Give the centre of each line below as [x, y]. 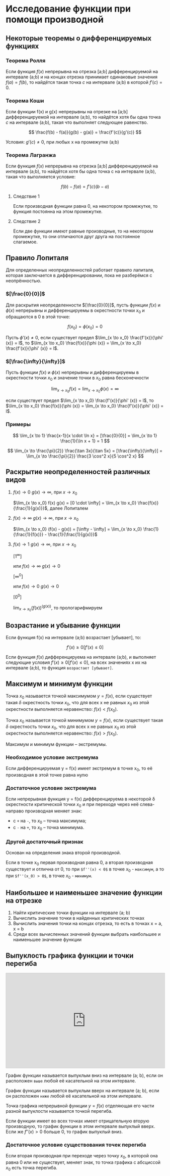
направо [15, 811]
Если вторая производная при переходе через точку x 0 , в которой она [82, 1157]
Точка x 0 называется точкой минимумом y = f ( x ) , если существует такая [84, 721]
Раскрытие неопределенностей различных [78, 472]
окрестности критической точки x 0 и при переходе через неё [72, 805]
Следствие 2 [27, 221]
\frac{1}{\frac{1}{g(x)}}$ [73, 534]
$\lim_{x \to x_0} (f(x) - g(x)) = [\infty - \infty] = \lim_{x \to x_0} [77, 529]
